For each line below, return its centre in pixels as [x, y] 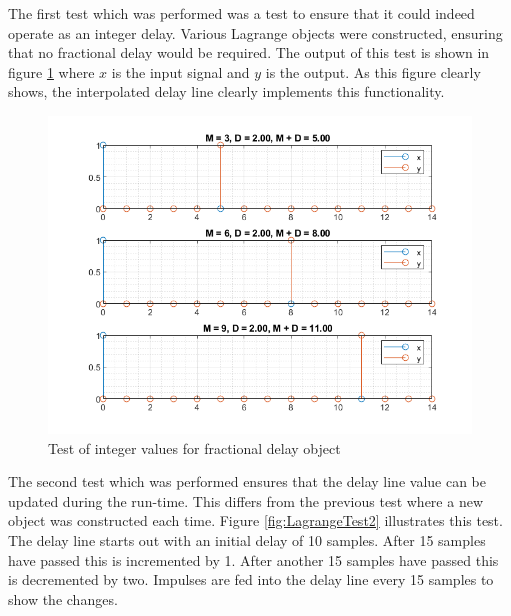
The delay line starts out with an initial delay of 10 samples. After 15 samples [247, 539]
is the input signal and [180, 71]
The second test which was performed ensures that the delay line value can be [247, 481]
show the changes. [63, 598]
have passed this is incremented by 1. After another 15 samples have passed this [253, 559]
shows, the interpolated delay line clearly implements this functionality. [226, 91]
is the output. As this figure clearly [373, 71]
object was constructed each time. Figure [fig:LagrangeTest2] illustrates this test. [255, 520]
